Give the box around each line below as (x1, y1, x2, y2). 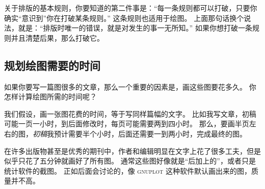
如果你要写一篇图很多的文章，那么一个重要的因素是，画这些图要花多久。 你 (4, 81, 256, 92)
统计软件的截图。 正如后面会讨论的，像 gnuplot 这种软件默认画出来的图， (4, 165, 251, 176)
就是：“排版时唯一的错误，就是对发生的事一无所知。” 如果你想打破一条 (18, 22, 252, 33)
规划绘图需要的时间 (4, 57, 100, 73)
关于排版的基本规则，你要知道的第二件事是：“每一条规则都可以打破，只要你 (4, 3, 257, 13)
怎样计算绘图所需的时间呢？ (4, 91, 97, 102)
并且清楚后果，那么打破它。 (11, 32, 104, 43)
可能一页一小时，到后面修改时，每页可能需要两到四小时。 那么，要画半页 (4, 118, 249, 129)
